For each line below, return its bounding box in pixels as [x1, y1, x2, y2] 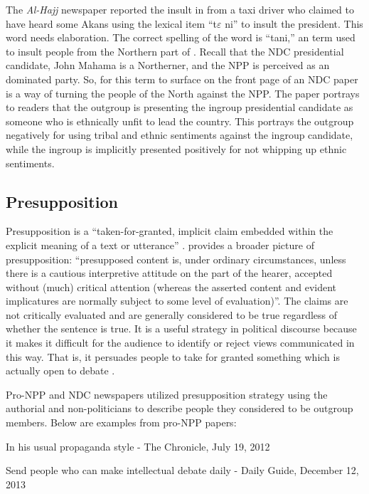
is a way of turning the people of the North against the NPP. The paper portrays [6, 85, 360, 100]
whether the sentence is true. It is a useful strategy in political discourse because [6, 321, 357, 336]
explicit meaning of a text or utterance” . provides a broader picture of [6, 237, 314, 252]
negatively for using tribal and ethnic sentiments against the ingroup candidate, [6, 127, 353, 142]
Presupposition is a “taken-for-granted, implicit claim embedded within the [6, 224, 333, 238]
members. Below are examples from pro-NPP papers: [6, 415, 237, 430]
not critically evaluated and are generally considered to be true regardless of [6, 307, 338, 322]
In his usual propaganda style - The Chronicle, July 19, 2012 [6, 438, 270, 453]
